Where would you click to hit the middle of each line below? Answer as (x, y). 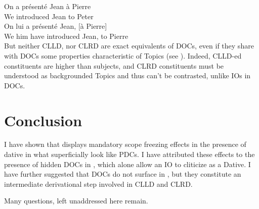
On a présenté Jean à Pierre (48, 6)
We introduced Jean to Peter (49, 16)
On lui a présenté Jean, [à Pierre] (56, 26)
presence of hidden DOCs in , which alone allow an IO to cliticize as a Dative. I (127, 164)
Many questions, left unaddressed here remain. (76, 201)
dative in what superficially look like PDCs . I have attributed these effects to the (129, 154)
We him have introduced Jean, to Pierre (66, 36)
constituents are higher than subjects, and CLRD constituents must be (114, 65)
